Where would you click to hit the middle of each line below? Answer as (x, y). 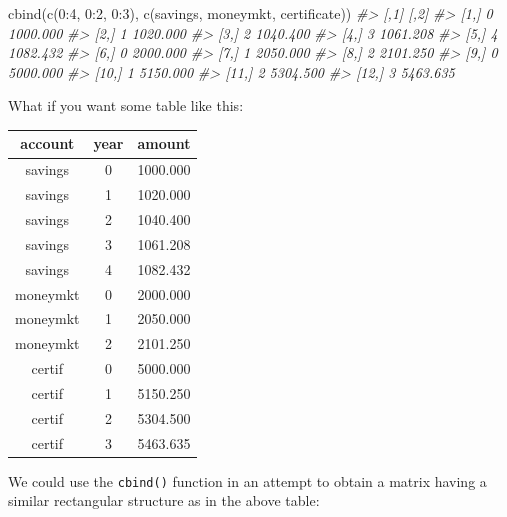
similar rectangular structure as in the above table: (164, 500)
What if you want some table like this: (126, 105)
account (47, 143)
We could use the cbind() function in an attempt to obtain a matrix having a (247, 480)
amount (164, 143)
